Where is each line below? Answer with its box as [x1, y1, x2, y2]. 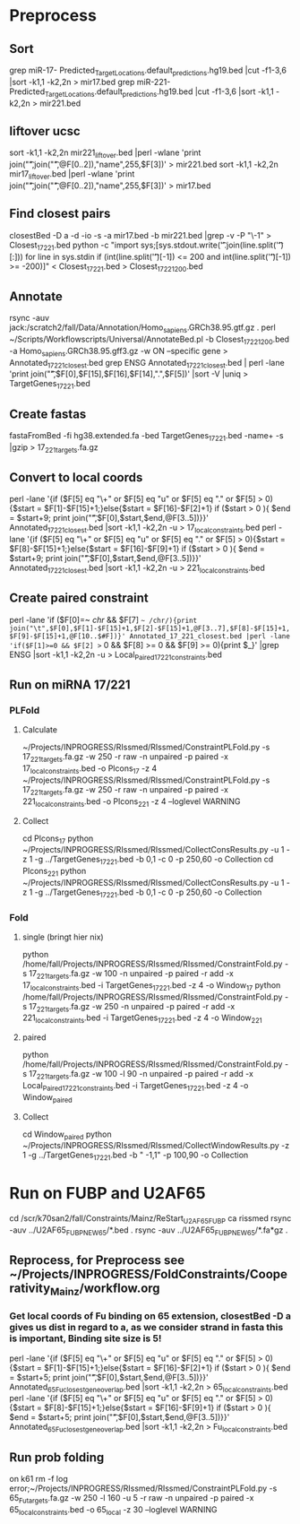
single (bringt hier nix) [21, 931, 105, 942]
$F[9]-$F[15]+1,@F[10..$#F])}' [9, 631, 126, 641]
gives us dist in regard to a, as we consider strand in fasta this [9, 1321, 284, 1334]
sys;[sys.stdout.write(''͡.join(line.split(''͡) [140, 239, 284, 250]
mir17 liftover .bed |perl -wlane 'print [9, 169, 135, 181]
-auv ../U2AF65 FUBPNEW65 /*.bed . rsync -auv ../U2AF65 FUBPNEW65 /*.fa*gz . [9, 1225, 288, 1237]
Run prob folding [9, 1450, 105, 1465]
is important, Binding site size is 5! [9, 1332, 162, 1345]
